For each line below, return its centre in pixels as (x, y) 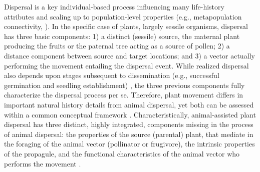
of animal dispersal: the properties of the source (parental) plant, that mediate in (129, 134)
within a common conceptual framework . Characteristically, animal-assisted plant (130, 114)
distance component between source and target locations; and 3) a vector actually (129, 55)
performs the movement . (43, 163)
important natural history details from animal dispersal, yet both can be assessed (129, 104)
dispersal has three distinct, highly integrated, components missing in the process (129, 124)
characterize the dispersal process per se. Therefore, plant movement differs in (124, 95)
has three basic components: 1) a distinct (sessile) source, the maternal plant (122, 36)
